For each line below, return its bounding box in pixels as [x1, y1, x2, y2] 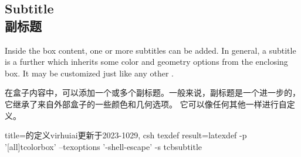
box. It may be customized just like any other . [5, 67, 174, 79]
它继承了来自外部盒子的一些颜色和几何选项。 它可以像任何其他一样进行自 [5, 97, 287, 110]
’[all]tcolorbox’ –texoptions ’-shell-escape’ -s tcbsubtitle [5, 140, 202, 152]
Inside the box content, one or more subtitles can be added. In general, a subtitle [5, 44, 296, 56]
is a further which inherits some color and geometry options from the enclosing [5, 55, 288, 68]
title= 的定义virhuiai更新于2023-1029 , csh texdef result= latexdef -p [5, 129, 247, 141]
